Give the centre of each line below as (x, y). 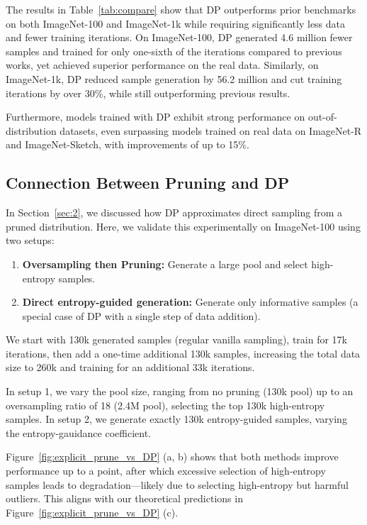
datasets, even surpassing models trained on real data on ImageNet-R (211, 130)
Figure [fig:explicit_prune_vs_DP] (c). (92, 512)
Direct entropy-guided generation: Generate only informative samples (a (190, 302)
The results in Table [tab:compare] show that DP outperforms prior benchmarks (181, 9)
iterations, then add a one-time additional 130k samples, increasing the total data (183, 353)
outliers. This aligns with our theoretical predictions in (124, 498)
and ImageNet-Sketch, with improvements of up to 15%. (128, 144)
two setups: (30, 240)
